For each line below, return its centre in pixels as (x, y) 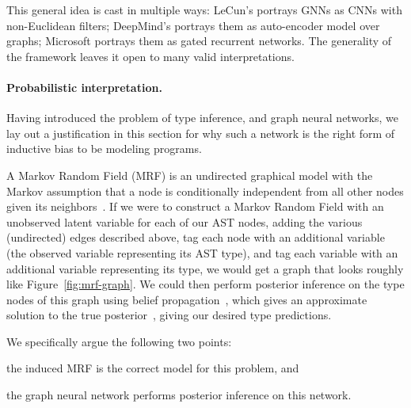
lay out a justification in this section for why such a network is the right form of (201, 133)
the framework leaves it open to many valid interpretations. (150, 56)
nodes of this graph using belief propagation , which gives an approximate (187, 299)
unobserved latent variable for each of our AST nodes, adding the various (185, 221)
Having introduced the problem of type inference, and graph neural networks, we (203, 118)
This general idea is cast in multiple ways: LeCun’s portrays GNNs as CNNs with (204, 10)
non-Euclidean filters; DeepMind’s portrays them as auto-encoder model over (193, 25)
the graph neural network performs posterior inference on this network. (179, 395)
